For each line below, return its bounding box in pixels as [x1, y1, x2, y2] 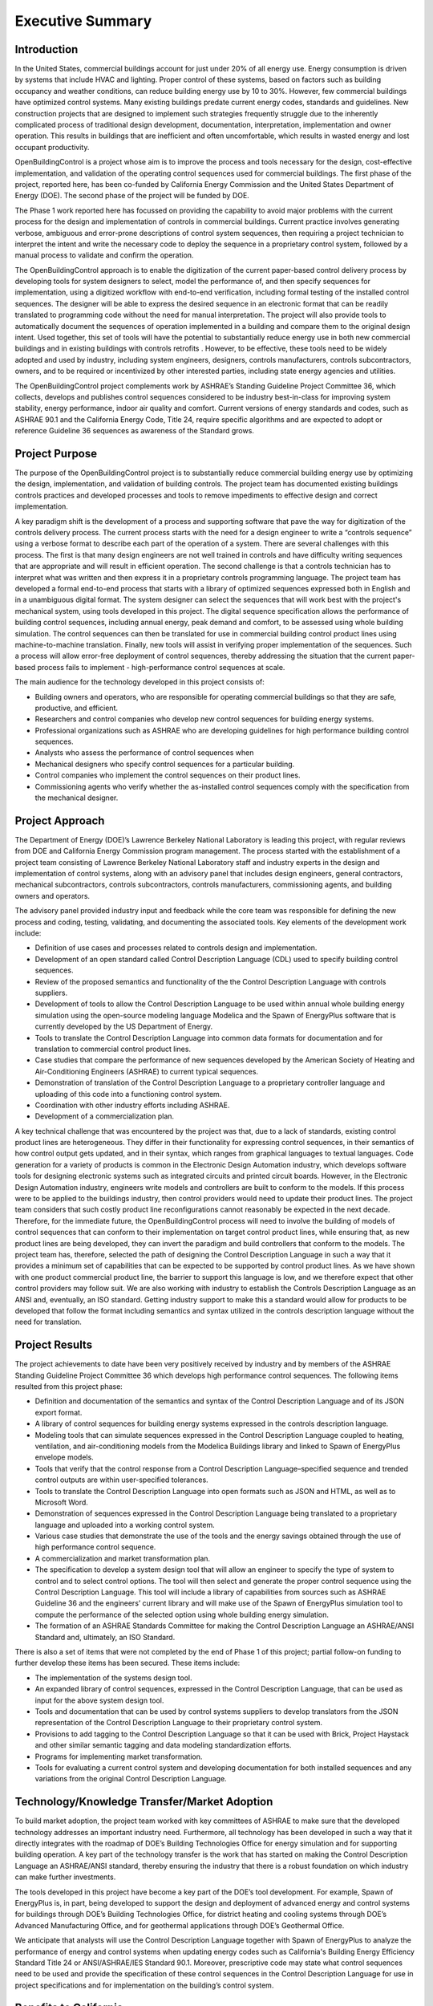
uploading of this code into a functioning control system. [34, 1089, 222, 1098]
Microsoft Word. [34, 1497, 88, 1507]
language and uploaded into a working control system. [34, 1520, 216, 1529]
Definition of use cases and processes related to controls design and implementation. [34, 943, 318, 952]
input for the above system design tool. [34, 1695, 164, 1705]
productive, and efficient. [34, 703, 118, 713]
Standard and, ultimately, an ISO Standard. [34, 1632, 176, 1642]
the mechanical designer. [34, 793, 119, 802]
